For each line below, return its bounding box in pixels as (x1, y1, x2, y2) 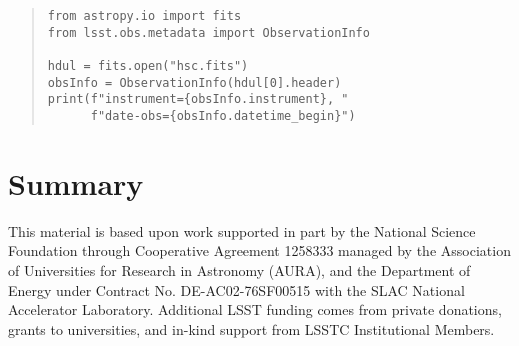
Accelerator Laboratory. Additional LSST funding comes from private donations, (8, 299, 502, 320)
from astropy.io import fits (47, 9, 242, 23)
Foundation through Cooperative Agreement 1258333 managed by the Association (8, 240, 511, 261)
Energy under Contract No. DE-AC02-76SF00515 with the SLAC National (8, 279, 465, 300)
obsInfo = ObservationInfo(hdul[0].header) (47, 75, 342, 90)
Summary (8, 162, 144, 203)
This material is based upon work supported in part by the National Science (8, 220, 476, 241)
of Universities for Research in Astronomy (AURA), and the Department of (8, 259, 471, 280)
